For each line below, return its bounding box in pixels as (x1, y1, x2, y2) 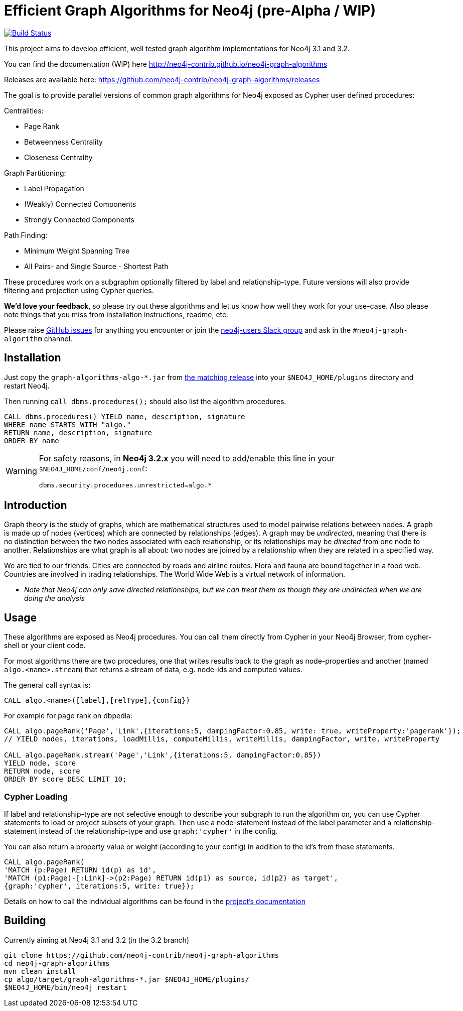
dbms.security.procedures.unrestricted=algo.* (39, 481, 212, 489)
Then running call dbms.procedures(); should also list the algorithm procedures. (4, 397, 286, 406)
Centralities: (4, 106, 44, 115)
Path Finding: (4, 230, 48, 239)
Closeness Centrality (24, 153, 93, 162)
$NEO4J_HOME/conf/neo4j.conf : (39, 463, 147, 473)
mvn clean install (4, 967, 76, 975)
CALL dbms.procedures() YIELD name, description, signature (4, 412, 245, 421)
